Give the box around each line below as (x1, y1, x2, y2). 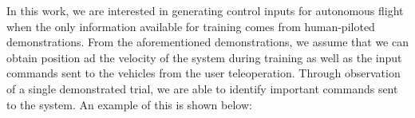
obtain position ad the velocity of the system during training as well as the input (6, 49, 402, 65)
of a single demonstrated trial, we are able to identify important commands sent (6, 80, 398, 96)
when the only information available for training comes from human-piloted (6, 18, 375, 34)
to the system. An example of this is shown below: (6, 96, 252, 112)
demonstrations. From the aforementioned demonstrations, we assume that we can (6, 33, 409, 50)
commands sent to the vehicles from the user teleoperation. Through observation (6, 65, 401, 81)
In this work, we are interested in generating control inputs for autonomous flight (6, 2, 404, 18)
